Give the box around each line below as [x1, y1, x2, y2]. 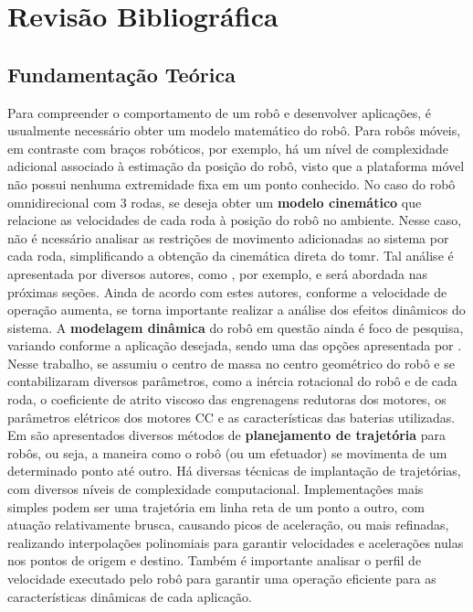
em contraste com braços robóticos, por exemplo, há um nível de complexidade [7, 138, 448, 157]
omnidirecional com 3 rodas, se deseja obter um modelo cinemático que [7, 192, 422, 211]
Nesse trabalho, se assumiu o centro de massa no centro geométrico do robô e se [7, 353, 455, 372]
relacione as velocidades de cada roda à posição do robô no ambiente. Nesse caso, [7, 210, 462, 230]
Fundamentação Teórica [7, 59, 236, 88]
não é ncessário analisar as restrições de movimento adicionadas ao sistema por [7, 228, 449, 247]
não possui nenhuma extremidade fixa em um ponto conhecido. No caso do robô [7, 174, 456, 193]
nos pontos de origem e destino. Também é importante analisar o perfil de [7, 551, 422, 570]
